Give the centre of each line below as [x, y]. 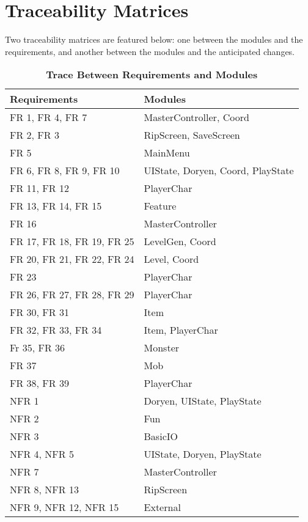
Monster [162, 348]
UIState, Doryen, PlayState [203, 454]
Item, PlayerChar [181, 330]
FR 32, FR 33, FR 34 [56, 330]
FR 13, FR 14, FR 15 [56, 206]
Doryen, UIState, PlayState [203, 401]
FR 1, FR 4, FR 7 [49, 117]
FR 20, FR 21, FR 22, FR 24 [72, 259]
